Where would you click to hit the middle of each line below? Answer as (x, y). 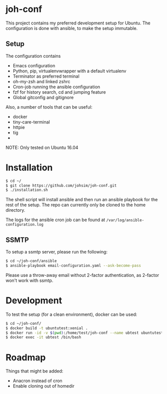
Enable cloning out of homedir (44, 386)
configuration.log (25, 225)
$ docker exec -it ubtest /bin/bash (43, 337)
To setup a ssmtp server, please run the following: (57, 252)
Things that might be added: (34, 371)
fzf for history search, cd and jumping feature (59, 92)
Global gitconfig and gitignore (43, 97)
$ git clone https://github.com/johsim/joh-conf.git (61, 185)
